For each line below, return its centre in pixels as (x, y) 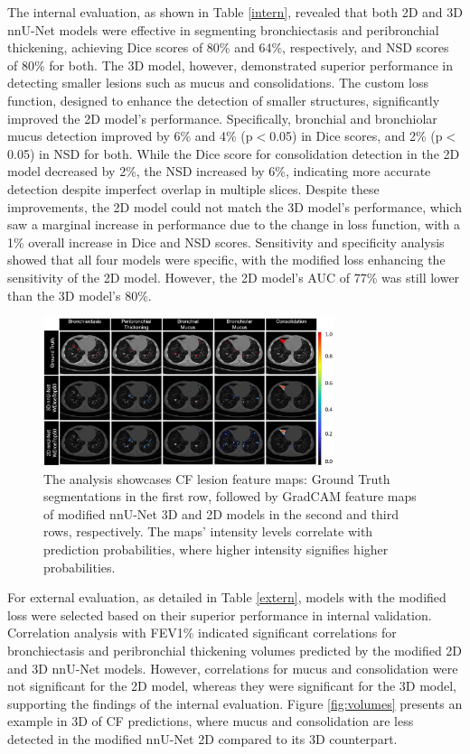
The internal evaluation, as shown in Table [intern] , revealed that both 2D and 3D (235, 12)
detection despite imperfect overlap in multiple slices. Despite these (193, 188)
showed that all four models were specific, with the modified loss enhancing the (226, 260)
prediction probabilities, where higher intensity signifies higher (216, 549)
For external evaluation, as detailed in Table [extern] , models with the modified (227, 597)
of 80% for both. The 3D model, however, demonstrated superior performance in (230, 65)
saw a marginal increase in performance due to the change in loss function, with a (234, 224)
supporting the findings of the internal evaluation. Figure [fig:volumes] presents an (235, 703)
